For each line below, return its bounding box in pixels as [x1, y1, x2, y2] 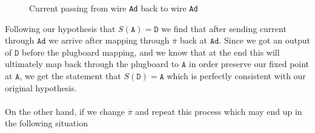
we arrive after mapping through [48, 34, 170, 47]
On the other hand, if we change [5, 105, 125, 117]
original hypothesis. [5, 81, 77, 94]
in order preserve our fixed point [188, 57, 310, 70]
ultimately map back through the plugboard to [5, 57, 179, 70]
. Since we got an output [219, 34, 310, 47]
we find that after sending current [161, 22, 287, 34]
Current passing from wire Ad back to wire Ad [29, 2, 198, 14]
